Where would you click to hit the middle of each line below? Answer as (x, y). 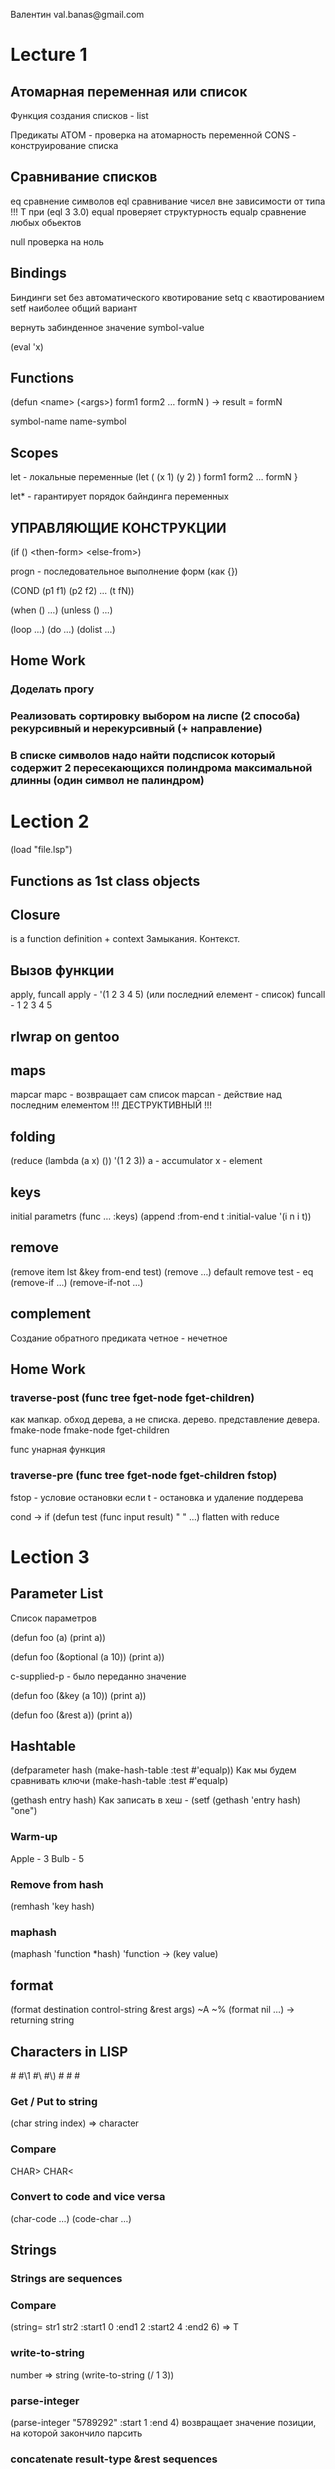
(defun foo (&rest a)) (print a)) (71, 1715)
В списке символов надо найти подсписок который (143, 756)
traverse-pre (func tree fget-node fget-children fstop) (144, 1476)
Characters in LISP (69, 2051)
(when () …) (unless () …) (61, 610)
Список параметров (53, 1618)
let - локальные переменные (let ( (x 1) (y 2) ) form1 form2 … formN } (154, 477)
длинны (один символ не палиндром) (107, 781)
